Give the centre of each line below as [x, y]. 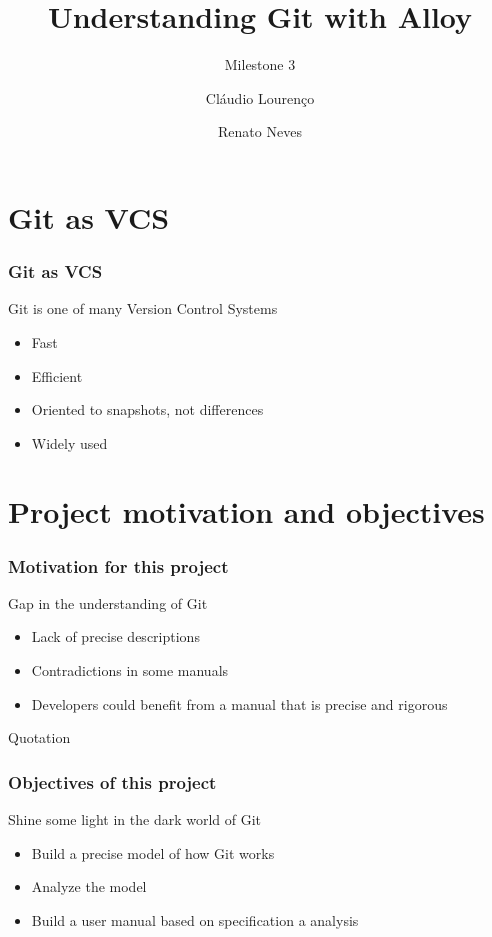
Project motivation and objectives [246, 511]
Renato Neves [260, 131]
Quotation [39, 737]
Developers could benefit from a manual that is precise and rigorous [239, 703]
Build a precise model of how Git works [153, 852]
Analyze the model [89, 886]
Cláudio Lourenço [260, 97]
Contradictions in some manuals [130, 670]
